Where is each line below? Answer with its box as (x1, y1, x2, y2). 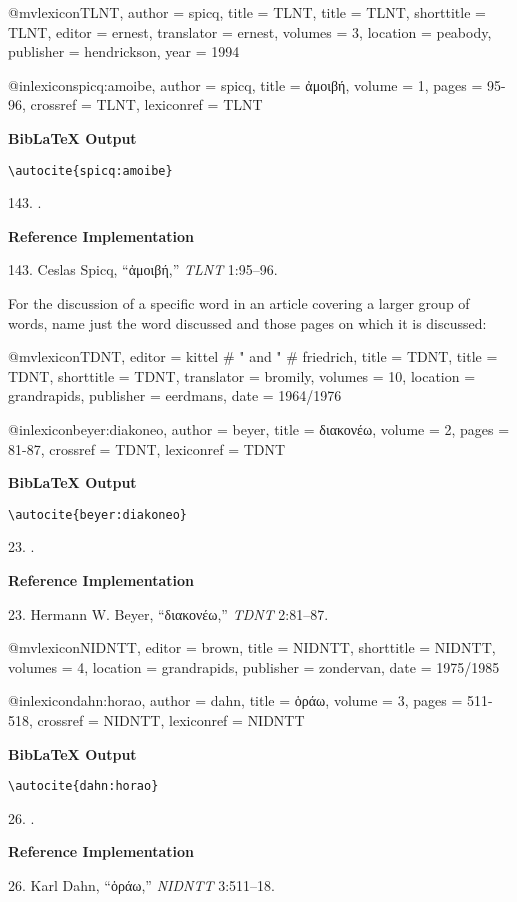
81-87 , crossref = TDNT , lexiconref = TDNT (8, 438, 286, 459)
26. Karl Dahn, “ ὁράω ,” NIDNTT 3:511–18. (8, 875, 275, 895)
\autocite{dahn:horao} (8, 779, 159, 794)
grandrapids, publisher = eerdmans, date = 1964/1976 (8, 385, 342, 406)
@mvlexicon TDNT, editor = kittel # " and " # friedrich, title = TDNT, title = (8, 346, 498, 367)
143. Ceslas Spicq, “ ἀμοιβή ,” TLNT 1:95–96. (8, 259, 278, 280)
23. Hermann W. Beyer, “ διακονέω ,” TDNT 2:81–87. (8, 603, 329, 624)
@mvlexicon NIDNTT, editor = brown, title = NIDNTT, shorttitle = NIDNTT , (8, 637, 496, 658)
